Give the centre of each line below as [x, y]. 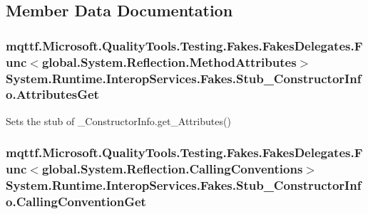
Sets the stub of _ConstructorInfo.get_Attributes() [118, 121]
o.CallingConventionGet [76, 202]
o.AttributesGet [52, 94]
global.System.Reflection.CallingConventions [172, 169]
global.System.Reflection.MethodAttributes [169, 61]
